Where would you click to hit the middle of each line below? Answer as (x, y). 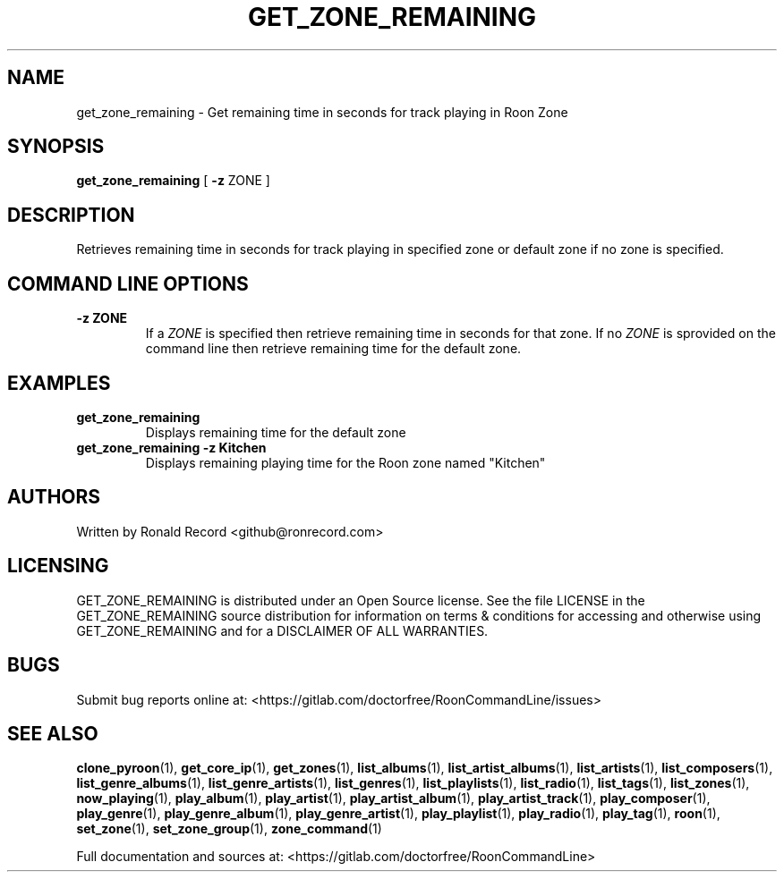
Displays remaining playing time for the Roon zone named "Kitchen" (345, 462)
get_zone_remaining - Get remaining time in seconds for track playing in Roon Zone (322, 112)
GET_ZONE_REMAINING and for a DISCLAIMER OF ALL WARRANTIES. (282, 630)
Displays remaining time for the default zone (276, 432)
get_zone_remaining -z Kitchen (171, 447)
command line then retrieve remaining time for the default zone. (333, 349)
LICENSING (58, 566)
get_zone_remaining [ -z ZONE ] (173, 181)
